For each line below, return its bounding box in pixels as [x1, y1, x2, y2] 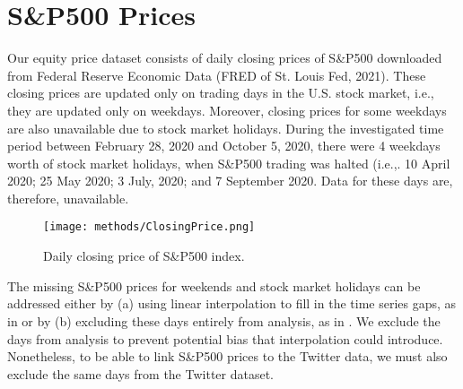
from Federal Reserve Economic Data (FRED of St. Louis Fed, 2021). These [7, 65, 426, 84]
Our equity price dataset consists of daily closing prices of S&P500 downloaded [7, 48, 442, 67]
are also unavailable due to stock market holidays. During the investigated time [7, 118, 444, 137]
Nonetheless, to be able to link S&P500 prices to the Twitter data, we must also [7, 347, 448, 366]
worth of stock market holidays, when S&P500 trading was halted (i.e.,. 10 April [7, 153, 450, 172]
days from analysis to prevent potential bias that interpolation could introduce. [7, 329, 443, 348]
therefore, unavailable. [7, 188, 129, 207]
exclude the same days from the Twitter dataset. [7, 364, 274, 383]
